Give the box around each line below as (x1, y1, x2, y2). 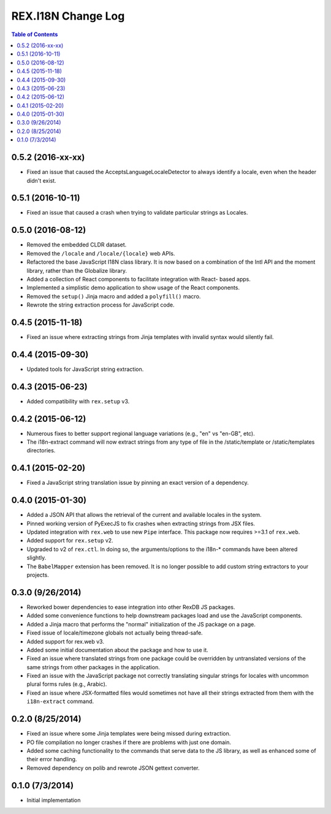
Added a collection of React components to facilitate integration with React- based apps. (26, 275, 251, 283)
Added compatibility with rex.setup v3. (26, 397, 130, 405)
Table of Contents (11, 31, 58, 38)
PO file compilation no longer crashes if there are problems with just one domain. (26, 739, 232, 746)
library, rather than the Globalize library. (26, 267, 127, 274)
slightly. (26, 554, 47, 561)
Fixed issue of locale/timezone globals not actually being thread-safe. (26, 629, 203, 637)
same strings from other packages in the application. (26, 663, 161, 671)
